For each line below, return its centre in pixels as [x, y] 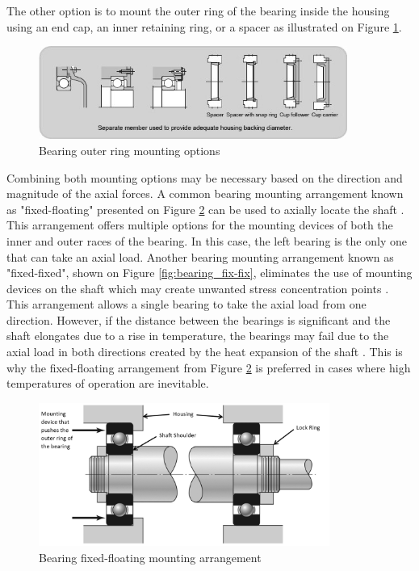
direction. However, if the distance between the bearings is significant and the [199, 319]
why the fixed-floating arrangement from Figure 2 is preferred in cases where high [209, 367]
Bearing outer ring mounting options [130, 150]
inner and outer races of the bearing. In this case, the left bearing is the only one [207, 240]
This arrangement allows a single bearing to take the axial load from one [186, 304]
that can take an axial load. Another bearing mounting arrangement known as [200, 256]
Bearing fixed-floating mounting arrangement [150, 557]
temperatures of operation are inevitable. [108, 383]
